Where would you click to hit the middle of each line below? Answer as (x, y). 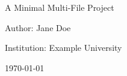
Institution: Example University (63, 48)
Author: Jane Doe (38, 27)
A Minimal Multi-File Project (60, 7)
